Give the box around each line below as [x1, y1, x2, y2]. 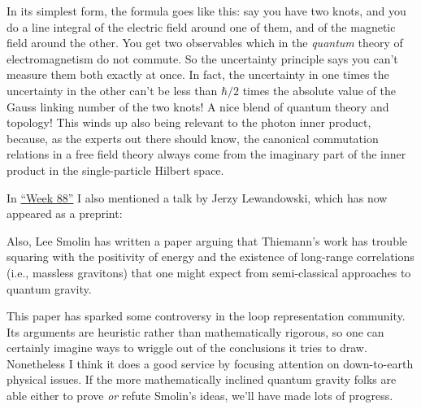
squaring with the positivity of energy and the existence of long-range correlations [7, 248, 414, 265]
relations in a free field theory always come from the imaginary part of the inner [7, 146, 406, 163]
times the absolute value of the [242, 81, 397, 98]
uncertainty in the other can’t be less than [7, 81, 218, 98]
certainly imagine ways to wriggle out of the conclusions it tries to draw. [7, 339, 367, 356]
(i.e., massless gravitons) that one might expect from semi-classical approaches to [7, 263, 411, 281]
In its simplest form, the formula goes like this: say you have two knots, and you [7, 2, 406, 19]
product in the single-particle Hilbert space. [7, 161, 224, 178]
